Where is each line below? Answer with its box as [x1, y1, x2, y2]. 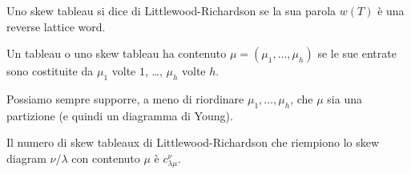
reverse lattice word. [6, 18, 106, 34]
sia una [327, 90, 362, 107]
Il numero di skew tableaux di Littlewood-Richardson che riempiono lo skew [6, 134, 380, 151]
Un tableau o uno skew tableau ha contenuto [6, 45, 227, 62]
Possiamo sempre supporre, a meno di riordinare [6, 90, 244, 107]
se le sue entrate [317, 45, 397, 62]
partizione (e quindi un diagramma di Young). [6, 107, 233, 123]
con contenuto [71, 149, 140, 166]
